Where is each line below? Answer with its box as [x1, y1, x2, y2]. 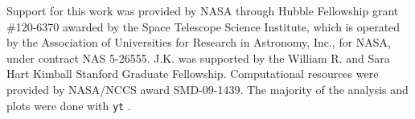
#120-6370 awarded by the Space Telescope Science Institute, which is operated [6, 18, 401, 35]
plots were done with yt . [6, 96, 131, 113]
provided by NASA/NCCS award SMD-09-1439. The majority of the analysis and [6, 80, 409, 97]
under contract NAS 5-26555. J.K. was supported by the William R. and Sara [6, 49, 390, 66]
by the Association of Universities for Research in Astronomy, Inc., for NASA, [6, 34, 392, 51]
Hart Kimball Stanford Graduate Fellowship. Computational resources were [6, 65, 379, 82]
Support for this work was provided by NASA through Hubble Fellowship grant [6, 2, 399, 18]
